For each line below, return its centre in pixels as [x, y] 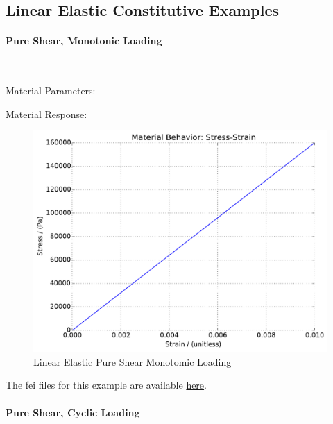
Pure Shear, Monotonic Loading [84, 41]
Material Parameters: [51, 91]
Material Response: [46, 113]
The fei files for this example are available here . [106, 385]
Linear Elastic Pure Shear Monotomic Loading [133, 361]
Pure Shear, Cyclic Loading [73, 412]
